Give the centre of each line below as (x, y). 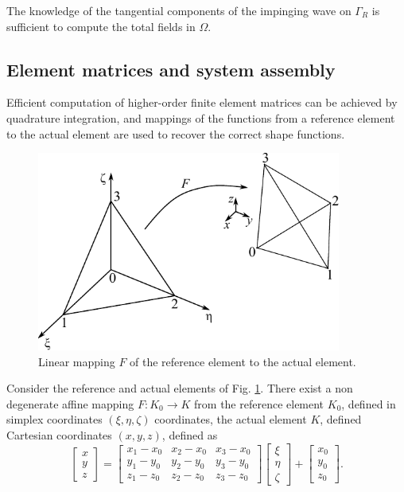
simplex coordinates (54, 419)
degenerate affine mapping (70, 403)
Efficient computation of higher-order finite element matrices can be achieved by (202, 102)
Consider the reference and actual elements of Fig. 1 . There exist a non (180, 388)
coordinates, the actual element (231, 419)
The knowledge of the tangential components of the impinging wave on (179, 10)
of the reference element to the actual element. (243, 361)
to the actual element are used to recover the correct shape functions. (176, 133)
